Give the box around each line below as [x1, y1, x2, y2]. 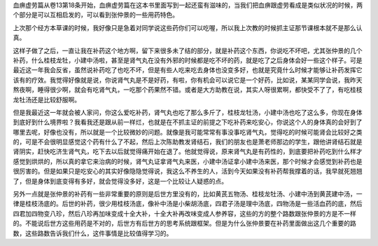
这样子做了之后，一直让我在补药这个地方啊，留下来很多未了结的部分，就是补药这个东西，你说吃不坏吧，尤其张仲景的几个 [13, 46, 363, 55]
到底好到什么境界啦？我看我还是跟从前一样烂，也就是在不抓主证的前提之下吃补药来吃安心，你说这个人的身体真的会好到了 [13, 118, 363, 126]
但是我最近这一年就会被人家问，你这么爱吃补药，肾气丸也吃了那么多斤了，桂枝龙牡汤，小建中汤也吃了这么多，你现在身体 [13, 108, 363, 116]
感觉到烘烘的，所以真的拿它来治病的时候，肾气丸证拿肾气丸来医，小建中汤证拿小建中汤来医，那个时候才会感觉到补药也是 [13, 157, 363, 165]
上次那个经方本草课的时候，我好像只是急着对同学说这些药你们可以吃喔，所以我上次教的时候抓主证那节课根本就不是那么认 [13, 23, 363, 32]
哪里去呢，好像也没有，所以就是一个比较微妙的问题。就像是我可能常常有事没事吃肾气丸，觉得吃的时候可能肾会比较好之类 [13, 128, 363, 136]
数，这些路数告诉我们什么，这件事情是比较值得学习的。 [13, 228, 173, 238]
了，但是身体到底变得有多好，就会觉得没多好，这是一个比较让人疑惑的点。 [13, 177, 227, 185]
